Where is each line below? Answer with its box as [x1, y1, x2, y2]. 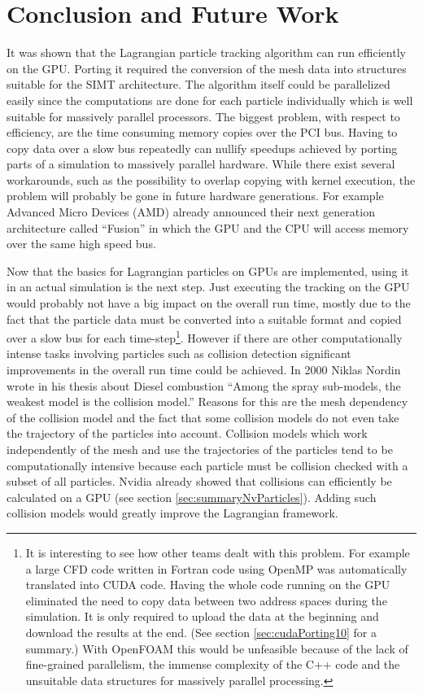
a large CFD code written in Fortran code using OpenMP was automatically [25, 560, 408, 577]
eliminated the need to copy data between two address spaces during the [25, 591, 387, 609]
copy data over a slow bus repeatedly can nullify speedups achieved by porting [7, 139, 398, 156]
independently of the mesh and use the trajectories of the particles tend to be [7, 441, 393, 458]
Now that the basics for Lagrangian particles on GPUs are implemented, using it [7, 262, 409, 279]
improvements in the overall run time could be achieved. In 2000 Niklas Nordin [7, 361, 401, 378]
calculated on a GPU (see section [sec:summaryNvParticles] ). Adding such [7, 488, 377, 505]
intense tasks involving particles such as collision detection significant [7, 345, 351, 362]
